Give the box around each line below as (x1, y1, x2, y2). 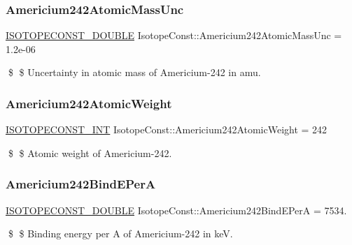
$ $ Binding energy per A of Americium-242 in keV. (8, 226, 233, 241)
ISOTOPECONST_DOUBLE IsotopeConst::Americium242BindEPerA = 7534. (6, 202, 347, 217)
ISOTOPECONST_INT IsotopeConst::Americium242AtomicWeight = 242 (6, 122, 328, 137)
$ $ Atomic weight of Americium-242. (8, 145, 172, 160)
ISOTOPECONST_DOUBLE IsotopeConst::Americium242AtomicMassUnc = (6, 28, 342, 43)
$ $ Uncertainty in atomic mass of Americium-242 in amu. (8, 65, 261, 80)
